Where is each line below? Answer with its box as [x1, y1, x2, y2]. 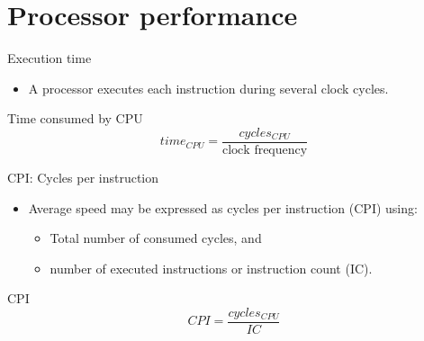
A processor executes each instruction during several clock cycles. [28, 78, 389, 97]
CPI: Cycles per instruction [7, 167, 159, 186]
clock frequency [222, 143, 308, 157]
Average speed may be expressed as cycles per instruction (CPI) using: [28, 198, 418, 217]
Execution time [7, 49, 92, 67]
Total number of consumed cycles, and [50, 229, 262, 247]
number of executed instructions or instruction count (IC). [50, 258, 373, 277]
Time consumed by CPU [7, 109, 143, 128]
